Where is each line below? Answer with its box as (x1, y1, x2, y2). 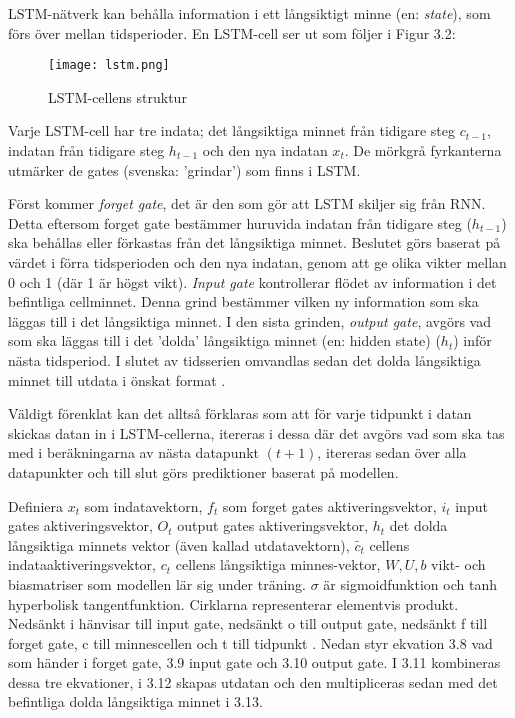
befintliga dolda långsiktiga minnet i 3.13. (8, 691, 263, 712)
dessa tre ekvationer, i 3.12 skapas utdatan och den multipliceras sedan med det (8, 671, 498, 692)
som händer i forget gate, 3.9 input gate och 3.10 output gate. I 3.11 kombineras (8, 652, 501, 673)
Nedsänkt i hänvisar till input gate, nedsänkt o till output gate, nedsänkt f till (8, 613, 488, 634)
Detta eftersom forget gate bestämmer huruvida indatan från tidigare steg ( (8, 212, 472, 233)
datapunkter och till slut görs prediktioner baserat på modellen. (8, 461, 399, 482)
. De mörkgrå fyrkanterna (344, 140, 502, 161)
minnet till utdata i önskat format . (8, 369, 226, 390)
